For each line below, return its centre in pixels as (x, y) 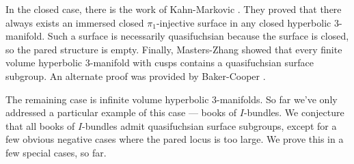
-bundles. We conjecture (294, 112)
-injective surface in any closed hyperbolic (244, 22)
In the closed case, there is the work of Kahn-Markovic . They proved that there (174, 9)
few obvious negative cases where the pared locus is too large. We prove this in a (175, 139)
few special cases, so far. (56, 152)
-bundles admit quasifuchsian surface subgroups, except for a (209, 125)
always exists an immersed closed (75, 22)
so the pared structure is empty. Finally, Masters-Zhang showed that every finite (174, 49)
